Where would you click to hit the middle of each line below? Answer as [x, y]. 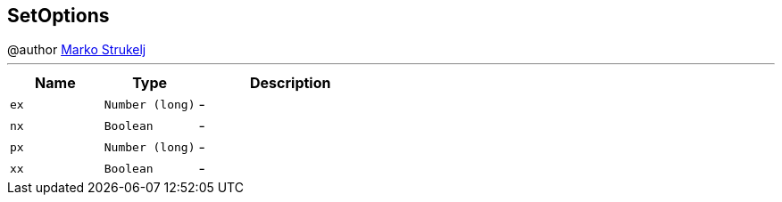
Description [291, 83]
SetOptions [58, 16]
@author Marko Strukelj [77, 50]
